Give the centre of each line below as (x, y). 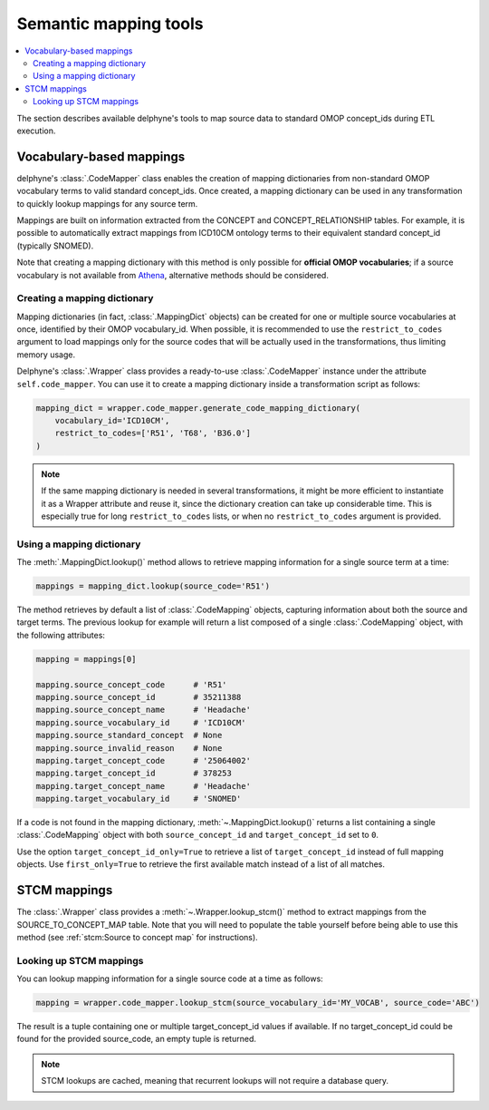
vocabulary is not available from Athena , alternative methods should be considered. (173, 275)
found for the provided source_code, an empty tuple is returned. (137, 1039)
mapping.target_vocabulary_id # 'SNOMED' (139, 799)
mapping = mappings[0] (86, 659)
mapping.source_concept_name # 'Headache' (143, 710)
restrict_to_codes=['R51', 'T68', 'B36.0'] (153, 433)
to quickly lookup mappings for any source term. (107, 203)
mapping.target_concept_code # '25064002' (143, 760)
